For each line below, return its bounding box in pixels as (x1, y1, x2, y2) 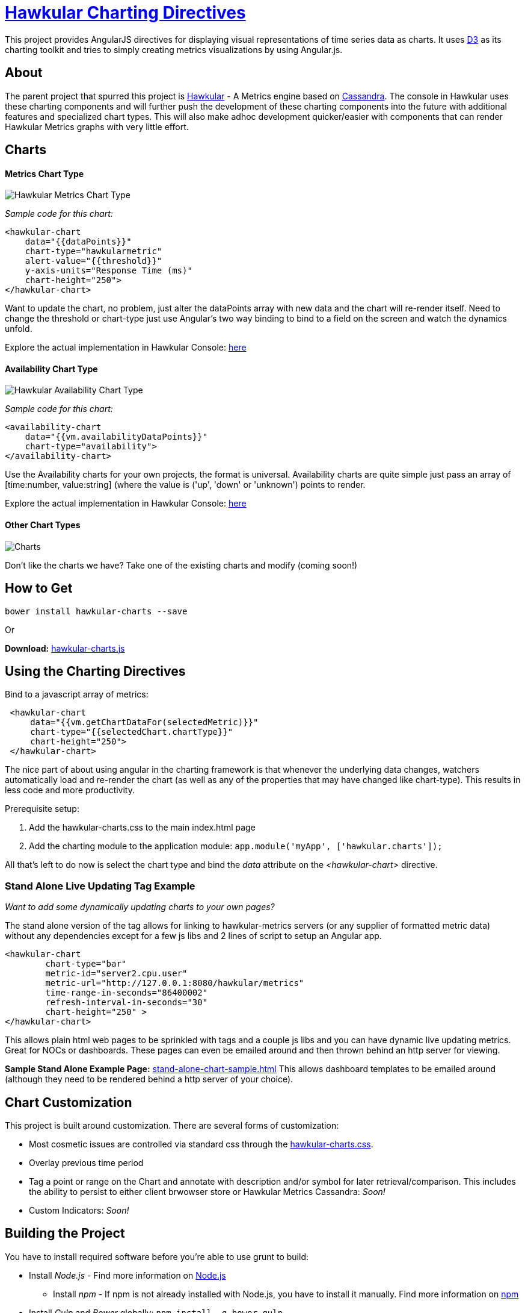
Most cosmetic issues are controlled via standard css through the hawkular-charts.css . (29, 1138, 373, 1149)
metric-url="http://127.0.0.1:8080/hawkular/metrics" (45, 978, 304, 988)
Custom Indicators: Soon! (29, 1205, 129, 1215)
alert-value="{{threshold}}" (25, 256, 162, 266)
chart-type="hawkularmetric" (25, 246, 162, 257)
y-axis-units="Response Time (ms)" (25, 266, 192, 276)
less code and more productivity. (5, 785, 135, 796)
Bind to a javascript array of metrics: (5, 689, 149, 700)
